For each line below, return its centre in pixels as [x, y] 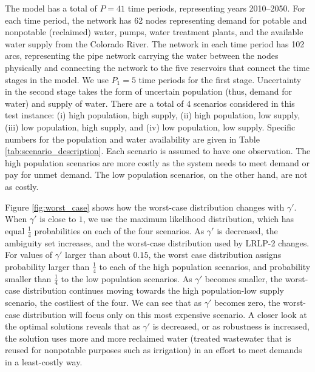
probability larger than [47, 266]
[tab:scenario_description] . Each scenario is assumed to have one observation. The [158, 151]
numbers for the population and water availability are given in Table [132, 139]
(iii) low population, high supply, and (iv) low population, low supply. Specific [150, 127]
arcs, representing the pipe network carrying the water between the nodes [142, 56]
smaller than [28, 278]
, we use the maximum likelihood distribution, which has [188, 219]
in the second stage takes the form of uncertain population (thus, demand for [148, 91]
